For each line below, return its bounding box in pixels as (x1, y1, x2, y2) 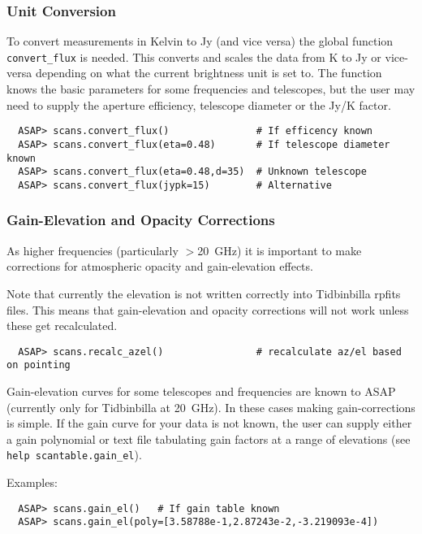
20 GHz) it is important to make (197, 241, 362, 258)
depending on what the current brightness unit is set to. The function (35, 64, 382, 81)
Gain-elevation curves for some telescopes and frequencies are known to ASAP (6, 383, 396, 400)
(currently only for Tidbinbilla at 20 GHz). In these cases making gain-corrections (6, 398, 416, 415)
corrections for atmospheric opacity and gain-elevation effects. (6, 258, 313, 275)
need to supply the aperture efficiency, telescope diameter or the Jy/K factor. (6, 96, 391, 113)
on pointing (6, 359, 71, 371)
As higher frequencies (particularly (6, 241, 179, 258)
